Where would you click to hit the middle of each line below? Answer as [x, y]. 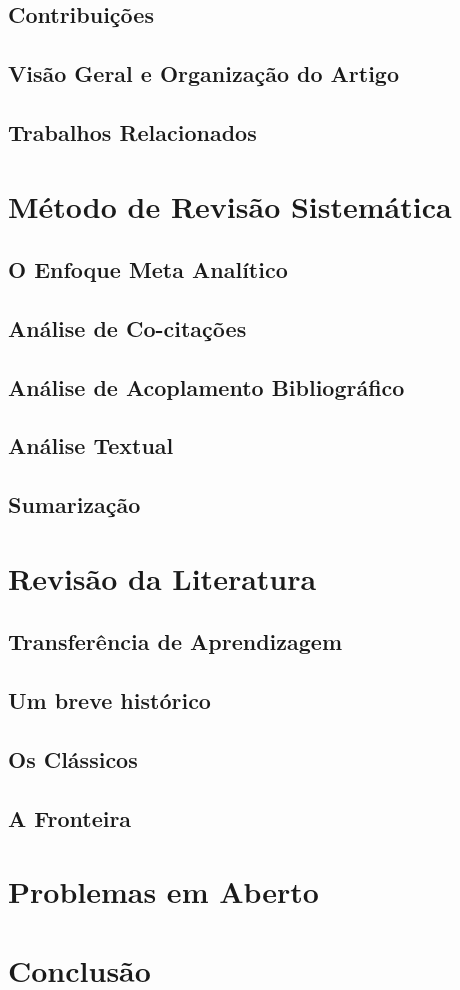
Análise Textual [91, 445]
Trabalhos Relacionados [132, 131]
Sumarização [74, 504]
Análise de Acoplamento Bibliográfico [206, 386]
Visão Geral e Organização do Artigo [203, 73]
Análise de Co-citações [127, 327]
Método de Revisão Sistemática [230, 205]
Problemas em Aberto [163, 891]
